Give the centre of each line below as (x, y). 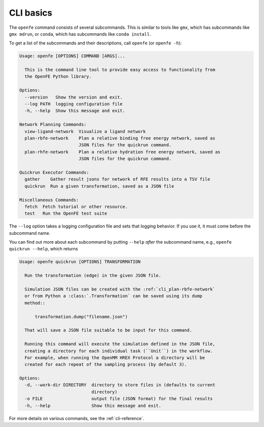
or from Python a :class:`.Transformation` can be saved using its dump (114, 296)
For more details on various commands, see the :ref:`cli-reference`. (77, 418)
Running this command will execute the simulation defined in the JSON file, (120, 344)
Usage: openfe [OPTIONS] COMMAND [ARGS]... (72, 56)
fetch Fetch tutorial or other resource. (76, 206)
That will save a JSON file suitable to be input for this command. (109, 330)
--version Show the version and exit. (74, 97)
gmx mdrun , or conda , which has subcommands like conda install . (80, 34)
